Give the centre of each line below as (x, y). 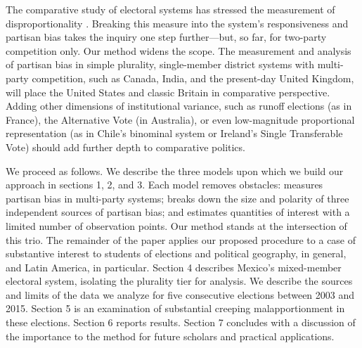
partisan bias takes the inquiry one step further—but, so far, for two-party (166, 37)
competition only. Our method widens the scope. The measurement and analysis (179, 50)
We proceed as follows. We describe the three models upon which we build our (175, 170)
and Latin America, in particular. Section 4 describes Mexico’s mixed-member (174, 267)
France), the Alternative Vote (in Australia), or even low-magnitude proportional (180, 119)
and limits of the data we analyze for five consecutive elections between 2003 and (180, 294)
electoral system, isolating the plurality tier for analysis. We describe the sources (179, 281)
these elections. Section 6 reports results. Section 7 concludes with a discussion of (181, 322)
